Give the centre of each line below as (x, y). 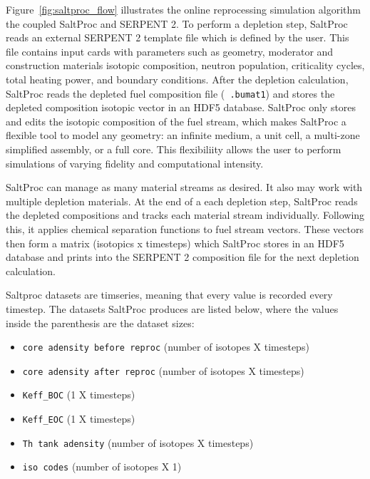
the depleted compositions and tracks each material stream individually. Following (185, 215)
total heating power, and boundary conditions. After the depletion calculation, (177, 79)
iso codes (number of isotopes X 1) (102, 467)
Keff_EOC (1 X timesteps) (79, 419)
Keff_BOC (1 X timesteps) (79, 395)
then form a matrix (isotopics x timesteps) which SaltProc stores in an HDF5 (175, 243)
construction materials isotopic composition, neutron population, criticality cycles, (185, 65)
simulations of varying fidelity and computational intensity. (135, 163)
